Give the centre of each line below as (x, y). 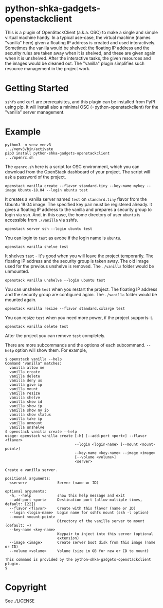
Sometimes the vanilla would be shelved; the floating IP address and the (77, 48)
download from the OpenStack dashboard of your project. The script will (78, 171)
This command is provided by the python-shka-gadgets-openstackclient (78, 559)
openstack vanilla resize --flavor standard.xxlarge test (65, 308)
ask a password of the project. (36, 177)
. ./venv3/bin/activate (29, 149)
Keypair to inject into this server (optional (105, 534)
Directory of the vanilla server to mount (101, 521)
